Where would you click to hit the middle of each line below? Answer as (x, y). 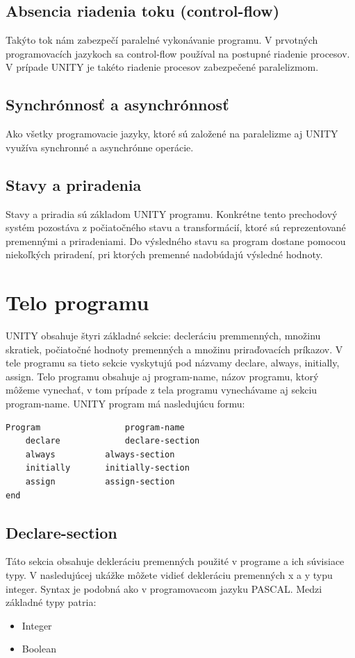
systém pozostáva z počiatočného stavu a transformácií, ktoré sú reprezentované (176, 227)
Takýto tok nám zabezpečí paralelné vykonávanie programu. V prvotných (162, 40)
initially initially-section (107, 468)
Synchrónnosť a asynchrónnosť (117, 104)
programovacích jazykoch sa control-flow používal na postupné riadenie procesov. (178, 53)
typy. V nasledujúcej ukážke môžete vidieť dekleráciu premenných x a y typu (169, 575)
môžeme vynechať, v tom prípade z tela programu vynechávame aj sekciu (162, 390)
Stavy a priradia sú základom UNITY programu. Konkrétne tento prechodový (172, 213)
